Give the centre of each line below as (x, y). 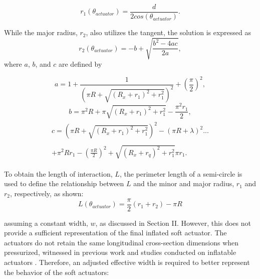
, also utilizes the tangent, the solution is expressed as (169, 32)
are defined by (80, 64)
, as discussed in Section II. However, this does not (173, 223)
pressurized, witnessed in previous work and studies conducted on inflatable (120, 252)
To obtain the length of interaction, (58, 173)
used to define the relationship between (64, 183)
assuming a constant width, (46, 223)
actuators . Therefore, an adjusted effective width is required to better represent (127, 262)
